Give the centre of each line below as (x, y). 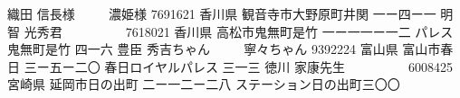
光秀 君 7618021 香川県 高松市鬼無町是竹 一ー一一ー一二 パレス (239, 31)
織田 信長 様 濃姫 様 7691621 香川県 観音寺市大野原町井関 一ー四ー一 (222, 13)
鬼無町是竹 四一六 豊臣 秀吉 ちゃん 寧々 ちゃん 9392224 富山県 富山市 (224, 49)
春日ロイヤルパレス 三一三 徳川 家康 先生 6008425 (278, 66)
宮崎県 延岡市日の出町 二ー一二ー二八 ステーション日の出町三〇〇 (204, 84)
